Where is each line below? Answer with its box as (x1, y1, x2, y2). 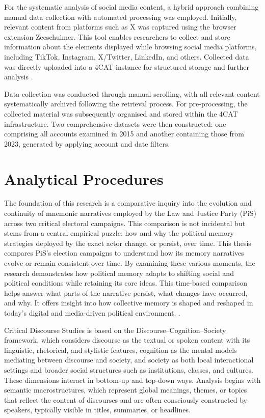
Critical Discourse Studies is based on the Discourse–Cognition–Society (4, 324, 226, 335)
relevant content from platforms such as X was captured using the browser (4, 21, 236, 32)
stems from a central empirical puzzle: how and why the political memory (4, 228, 234, 238)
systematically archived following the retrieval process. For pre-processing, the (4, 98, 248, 109)
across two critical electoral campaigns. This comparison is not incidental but (4, 217, 246, 228)
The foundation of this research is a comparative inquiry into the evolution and (4, 198, 252, 208)
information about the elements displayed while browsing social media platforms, (4, 41, 257, 52)
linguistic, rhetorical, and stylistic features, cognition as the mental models (4, 344, 237, 355)
